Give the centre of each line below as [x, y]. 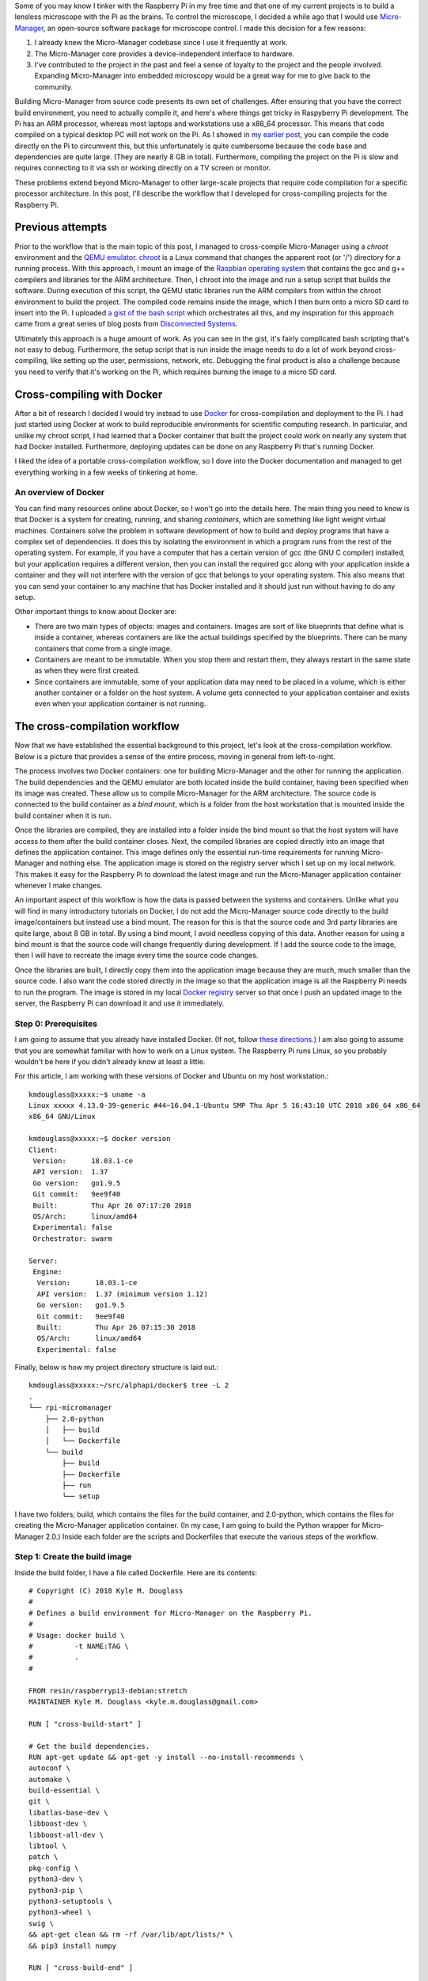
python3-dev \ [56, 1879]
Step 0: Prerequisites [56, 1024]
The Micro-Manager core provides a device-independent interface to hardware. [165, 53]
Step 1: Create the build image [73, 1557]
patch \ [44, 1857]
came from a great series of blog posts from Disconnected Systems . [126, 324]
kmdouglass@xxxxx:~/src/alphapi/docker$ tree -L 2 [129, 1386]
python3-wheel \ [60, 1912]
